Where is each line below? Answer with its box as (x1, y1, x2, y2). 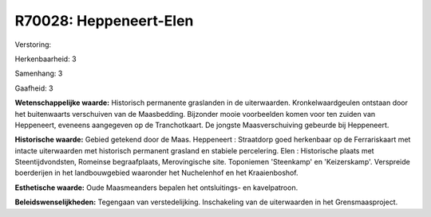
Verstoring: (14, 40, 52, 49)
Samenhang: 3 (14, 68, 63, 79)
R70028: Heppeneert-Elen (14, 12, 194, 29)
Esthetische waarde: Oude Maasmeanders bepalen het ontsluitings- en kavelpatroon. (14, 183, 299, 192)
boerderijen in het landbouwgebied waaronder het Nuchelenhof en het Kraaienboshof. (14, 168, 299, 178)
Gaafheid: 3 (14, 83, 53, 93)
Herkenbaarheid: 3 (14, 54, 77, 64)
